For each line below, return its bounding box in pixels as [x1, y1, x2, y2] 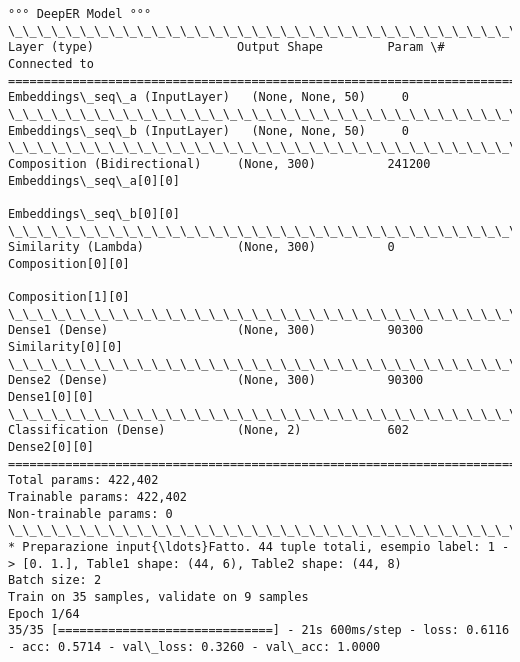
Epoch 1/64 [8, 606, 80, 621]
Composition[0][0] [8, 256, 130, 271]
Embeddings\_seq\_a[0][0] [8, 173, 180, 188]
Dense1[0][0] [8, 390, 94, 405]
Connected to [8, 56, 94, 71]
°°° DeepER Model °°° [8, 7, 152, 21]
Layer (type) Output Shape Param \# [8, 40, 445, 55]
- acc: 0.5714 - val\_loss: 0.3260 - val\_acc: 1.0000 [8, 639, 381, 654]
